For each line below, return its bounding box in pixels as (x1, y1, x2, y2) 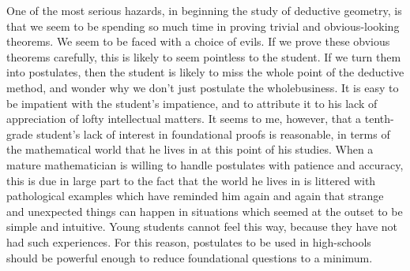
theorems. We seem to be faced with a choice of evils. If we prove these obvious (6, 33, 390, 50)
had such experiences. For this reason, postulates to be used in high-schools (6, 233, 371, 250)
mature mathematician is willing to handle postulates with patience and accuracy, (6, 156, 404, 173)
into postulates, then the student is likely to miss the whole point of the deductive (6, 64, 404, 80)
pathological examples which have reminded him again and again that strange (6, 187, 384, 204)
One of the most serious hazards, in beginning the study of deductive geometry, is (6, 2, 402, 18)
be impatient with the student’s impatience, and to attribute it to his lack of (6, 95, 378, 111)
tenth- (364, 110, 394, 127)
